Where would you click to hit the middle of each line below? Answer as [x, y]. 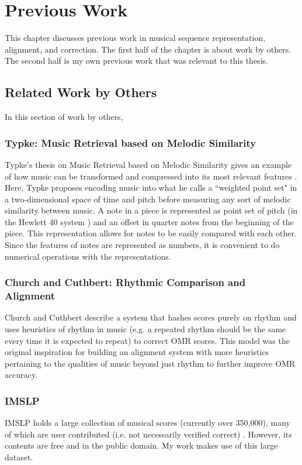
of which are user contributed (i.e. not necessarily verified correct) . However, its [148, 434]
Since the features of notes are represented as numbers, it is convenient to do [142, 245]
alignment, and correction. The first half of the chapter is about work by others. [148, 49]
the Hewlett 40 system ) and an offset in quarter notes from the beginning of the [149, 221]
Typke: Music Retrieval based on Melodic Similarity [131, 142]
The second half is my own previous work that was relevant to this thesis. [136, 61]
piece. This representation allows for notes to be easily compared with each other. [151, 233]
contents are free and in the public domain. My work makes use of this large [141, 445]
